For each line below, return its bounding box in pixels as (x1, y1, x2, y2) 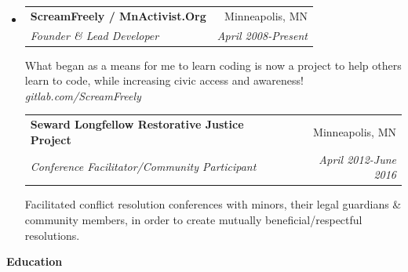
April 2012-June (319, 151, 396, 167)
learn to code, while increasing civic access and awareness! (24, 72, 304, 89)
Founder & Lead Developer (30, 27, 159, 43)
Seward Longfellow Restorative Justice (30, 116, 244, 132)
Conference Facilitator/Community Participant (30, 158, 257, 175)
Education (6, 253, 63, 270)
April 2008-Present (217, 27, 308, 43)
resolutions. (24, 227, 80, 243)
